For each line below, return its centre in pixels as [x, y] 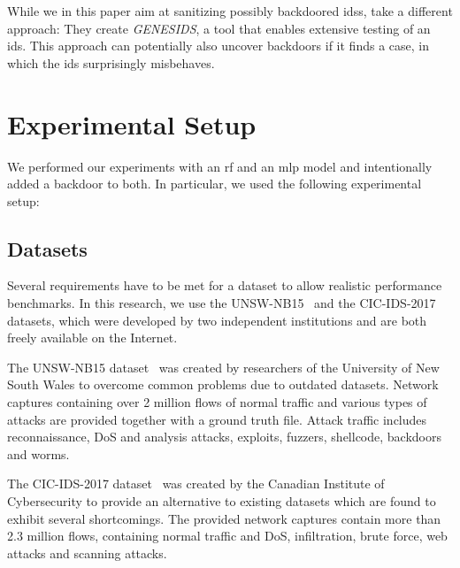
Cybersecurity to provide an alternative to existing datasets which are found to [222, 501]
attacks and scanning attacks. [87, 553]
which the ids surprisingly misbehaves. [111, 62]
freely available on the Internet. [92, 338]
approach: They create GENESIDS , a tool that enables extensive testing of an [219, 28]
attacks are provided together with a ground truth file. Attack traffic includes [217, 419]
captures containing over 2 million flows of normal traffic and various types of [217, 402]
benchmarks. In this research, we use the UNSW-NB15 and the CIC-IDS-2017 [222, 303]
